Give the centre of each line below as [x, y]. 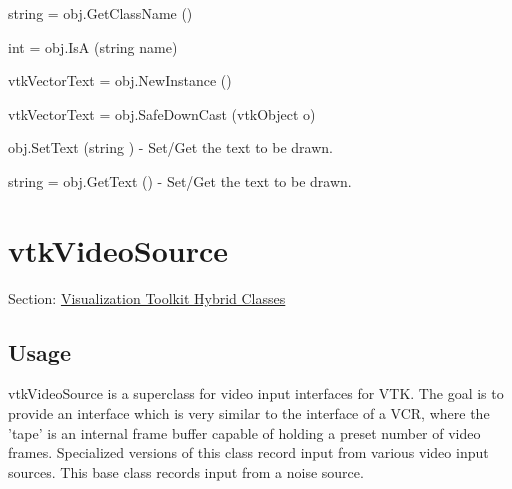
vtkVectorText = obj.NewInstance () [120, 80]
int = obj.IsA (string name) [93, 46]
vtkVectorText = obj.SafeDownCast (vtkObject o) [162, 113]
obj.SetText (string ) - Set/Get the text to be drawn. [170, 147]
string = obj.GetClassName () [100, 13]
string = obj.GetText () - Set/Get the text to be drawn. [180, 180]
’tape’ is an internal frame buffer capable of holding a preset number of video [244, 432]
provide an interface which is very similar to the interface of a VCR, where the [249, 413]
